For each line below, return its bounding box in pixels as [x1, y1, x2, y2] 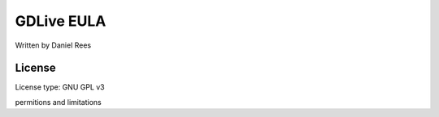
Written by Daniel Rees [15, 40, 92, 50]
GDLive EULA [15, 12, 106, 30]
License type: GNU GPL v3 [15, 82, 105, 92]
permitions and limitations [15, 97, 102, 107]
